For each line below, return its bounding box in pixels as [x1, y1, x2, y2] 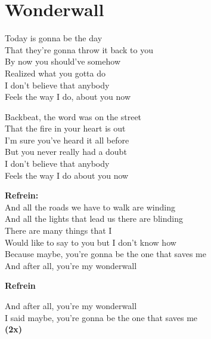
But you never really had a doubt [5, 145, 127, 158]
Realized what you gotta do [5, 66, 105, 79]
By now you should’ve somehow [5, 55, 120, 68]
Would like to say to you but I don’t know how [5, 236, 176, 248]
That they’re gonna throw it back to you [5, 43, 153, 56]
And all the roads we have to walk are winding [5, 200, 175, 213]
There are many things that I [5, 224, 112, 237]
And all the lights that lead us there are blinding [5, 212, 183, 225]
